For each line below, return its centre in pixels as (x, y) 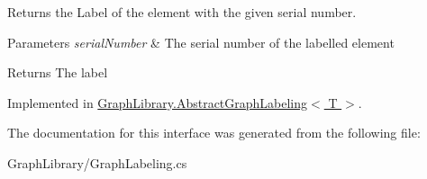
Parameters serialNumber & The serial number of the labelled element (201, 42)
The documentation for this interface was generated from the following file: (214, 133)
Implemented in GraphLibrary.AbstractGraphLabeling (158, 102)
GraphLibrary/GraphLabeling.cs (97, 162)
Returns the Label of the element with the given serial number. (182, 12)
